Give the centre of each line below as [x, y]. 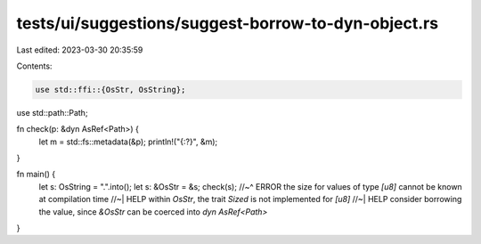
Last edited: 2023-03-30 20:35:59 [80, 50]
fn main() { [36, 175]
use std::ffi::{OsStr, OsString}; [110, 89]
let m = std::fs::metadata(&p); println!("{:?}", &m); [128, 142]
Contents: [34, 66]
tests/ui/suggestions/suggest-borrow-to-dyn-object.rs [228, 23]
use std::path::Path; [52, 112]
